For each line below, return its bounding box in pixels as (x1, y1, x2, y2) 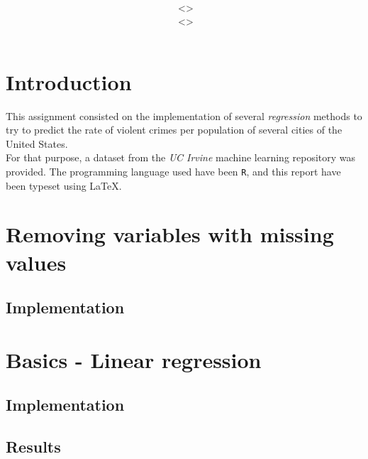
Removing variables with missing (6, 220, 334, 249)
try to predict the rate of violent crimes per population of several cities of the (6, 122, 342, 137)
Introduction (6, 67, 132, 96)
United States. (6, 136, 68, 151)
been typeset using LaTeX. (6, 178, 122, 193)
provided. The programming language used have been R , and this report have (6, 164, 341, 178)
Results (6, 436, 61, 458)
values (6, 247, 67, 276)
